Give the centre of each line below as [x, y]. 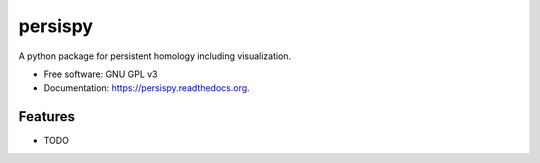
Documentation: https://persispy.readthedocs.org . [146, 88]
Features [46, 116]
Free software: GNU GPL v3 [101, 74]
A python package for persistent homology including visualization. [155, 56]
